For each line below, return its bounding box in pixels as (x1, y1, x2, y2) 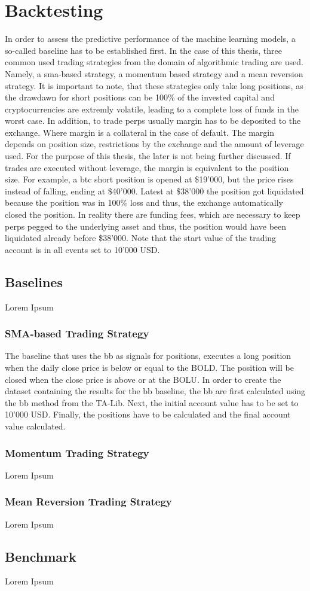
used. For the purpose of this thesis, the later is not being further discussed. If (5, 150, 291, 162)
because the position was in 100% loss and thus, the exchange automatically (5, 196, 283, 209)
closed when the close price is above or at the (5, 373, 171, 385)
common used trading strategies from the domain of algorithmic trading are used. (5, 56, 303, 68)
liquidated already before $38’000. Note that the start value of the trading (5, 231, 277, 244)
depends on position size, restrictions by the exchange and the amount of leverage (5, 138, 304, 150)
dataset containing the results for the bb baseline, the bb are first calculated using (5, 385, 306, 397)
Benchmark (5, 547, 76, 565)
